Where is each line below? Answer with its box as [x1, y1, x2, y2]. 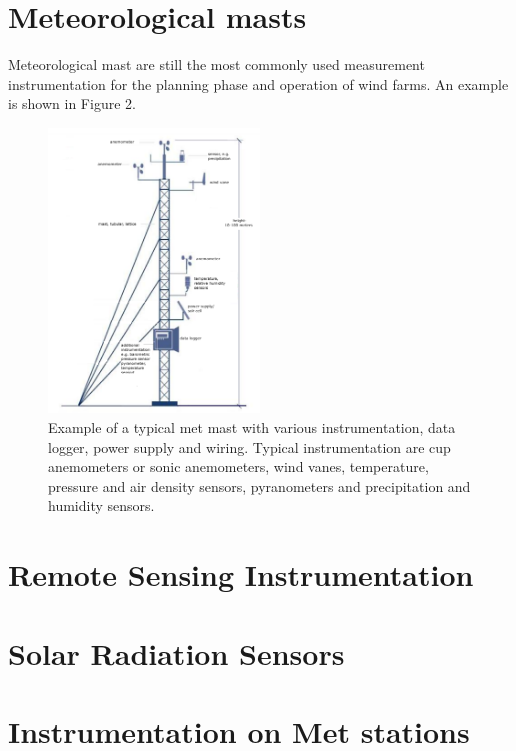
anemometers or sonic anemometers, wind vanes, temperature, [48, 456, 429, 477]
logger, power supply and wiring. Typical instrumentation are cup [48, 436, 451, 457]
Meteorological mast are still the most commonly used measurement [8, 54, 425, 75]
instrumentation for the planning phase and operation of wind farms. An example [8, 73, 509, 94]
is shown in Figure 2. [8, 93, 136, 114]
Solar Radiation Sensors [8, 632, 345, 673]
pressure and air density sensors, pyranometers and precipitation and [48, 475, 471, 496]
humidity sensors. [48, 495, 155, 516]
